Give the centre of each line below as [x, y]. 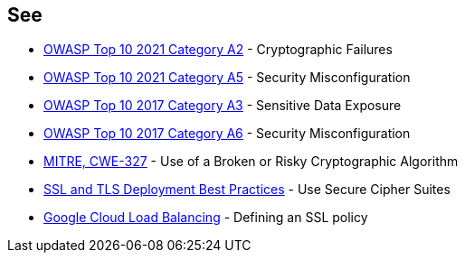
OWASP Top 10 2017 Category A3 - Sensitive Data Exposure [223, 106]
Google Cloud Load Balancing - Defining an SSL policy [206, 218]
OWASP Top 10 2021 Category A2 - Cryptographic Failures [218, 50]
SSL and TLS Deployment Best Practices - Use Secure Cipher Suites [247, 190]
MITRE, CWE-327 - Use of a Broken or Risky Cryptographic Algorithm [251, 162]
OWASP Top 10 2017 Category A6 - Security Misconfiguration [227, 134]
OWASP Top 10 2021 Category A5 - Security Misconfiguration [227, 78]
